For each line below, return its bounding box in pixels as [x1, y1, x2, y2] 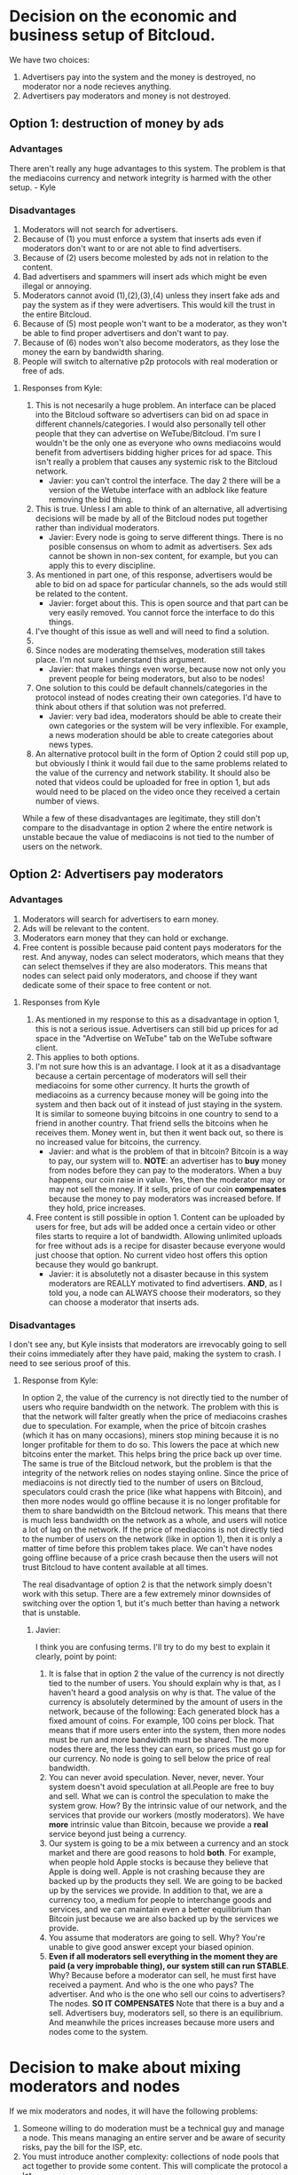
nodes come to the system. [48, 2026, 149, 2037]
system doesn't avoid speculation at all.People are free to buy [48, 1781, 275, 1792]
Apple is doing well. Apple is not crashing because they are [48, 1865, 265, 1877]
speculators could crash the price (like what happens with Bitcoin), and [21, 1486, 282, 1496]
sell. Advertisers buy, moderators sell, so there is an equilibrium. [48, 2007, 284, 2018]
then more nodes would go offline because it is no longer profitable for [21, 1496, 281, 1506]
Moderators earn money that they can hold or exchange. [21, 932, 229, 943]
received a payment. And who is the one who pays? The [48, 1979, 255, 1990]
